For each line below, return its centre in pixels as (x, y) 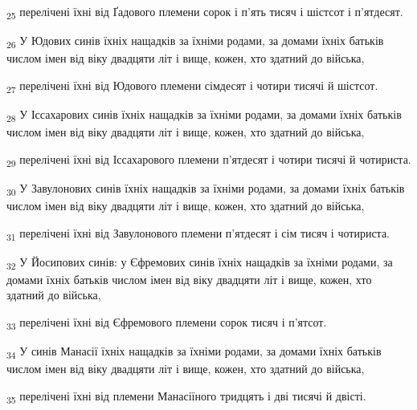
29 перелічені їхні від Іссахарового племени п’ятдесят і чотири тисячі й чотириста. (209, 160)
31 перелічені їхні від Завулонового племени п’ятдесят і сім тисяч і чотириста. (198, 233)
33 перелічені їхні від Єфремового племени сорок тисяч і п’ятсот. (167, 323)
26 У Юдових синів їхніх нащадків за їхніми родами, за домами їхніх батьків (195, 41)
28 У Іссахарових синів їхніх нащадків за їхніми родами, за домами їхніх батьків (204, 115)
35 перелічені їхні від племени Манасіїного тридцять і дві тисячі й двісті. (186, 396)
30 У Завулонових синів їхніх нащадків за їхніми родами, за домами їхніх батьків (206, 189)
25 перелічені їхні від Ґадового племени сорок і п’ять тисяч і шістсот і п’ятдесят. (205, 12)
